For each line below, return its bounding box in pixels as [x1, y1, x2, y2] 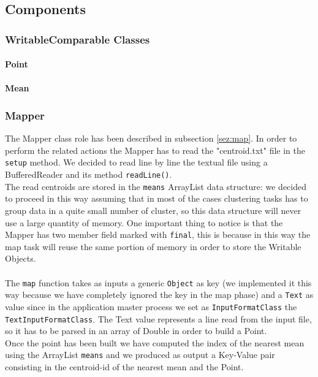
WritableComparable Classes [5, 31, 150, 47]
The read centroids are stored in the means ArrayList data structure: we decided [5, 180, 306, 192]
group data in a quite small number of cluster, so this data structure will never [5, 204, 301, 216]
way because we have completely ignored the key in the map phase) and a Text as [5, 288, 314, 301]
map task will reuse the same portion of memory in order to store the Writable [5, 240, 301, 253]
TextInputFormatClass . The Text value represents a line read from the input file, [5, 312, 312, 325]
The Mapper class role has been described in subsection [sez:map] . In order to [5, 132, 297, 145]
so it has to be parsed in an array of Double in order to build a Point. [5, 324, 267, 337]
